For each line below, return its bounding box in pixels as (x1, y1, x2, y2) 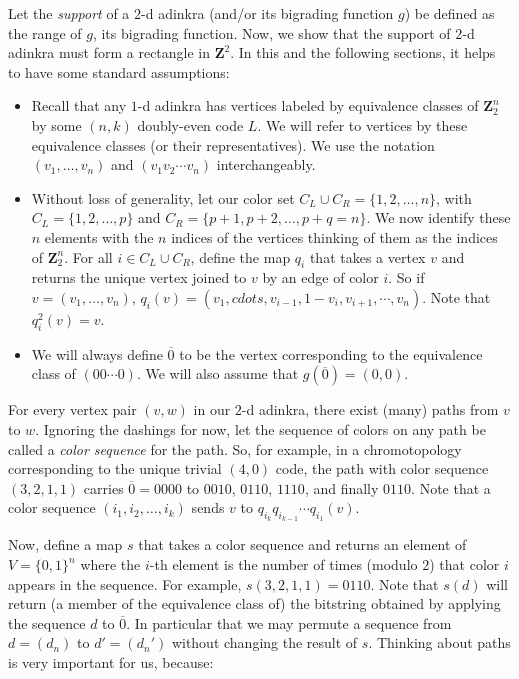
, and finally (304, 477, 379, 498)
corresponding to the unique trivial (8, 458, 222, 479)
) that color (429, 554, 500, 575)
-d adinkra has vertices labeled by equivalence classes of (137, 95, 479, 116)
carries (83, 477, 124, 498)
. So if (388, 267, 425, 288)
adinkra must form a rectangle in (8, 42, 211, 63)
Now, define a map (8, 534, 123, 555)
